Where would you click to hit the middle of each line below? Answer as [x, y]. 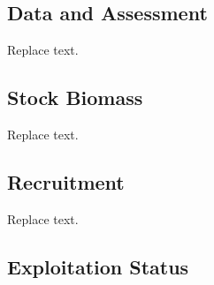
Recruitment [66, 181]
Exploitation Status [98, 266]
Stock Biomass [75, 97]
